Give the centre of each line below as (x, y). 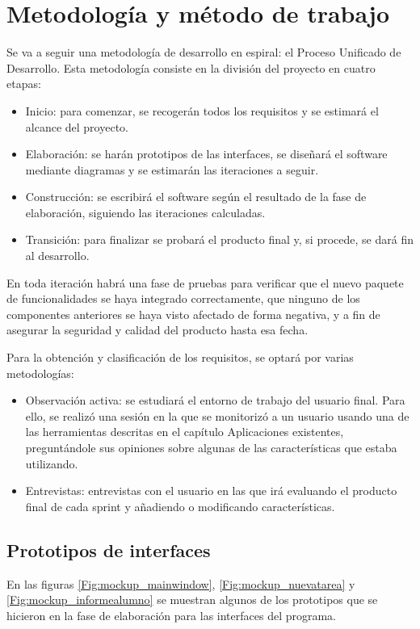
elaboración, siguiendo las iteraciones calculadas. (145, 212)
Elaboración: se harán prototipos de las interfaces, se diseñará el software (206, 154)
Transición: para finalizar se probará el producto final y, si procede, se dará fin (219, 239)
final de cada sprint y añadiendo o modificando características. (180, 506)
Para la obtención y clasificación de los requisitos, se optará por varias (180, 357)
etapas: (24, 84)
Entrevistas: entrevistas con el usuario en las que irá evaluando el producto (211, 491)
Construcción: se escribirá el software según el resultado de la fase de (196, 197)
